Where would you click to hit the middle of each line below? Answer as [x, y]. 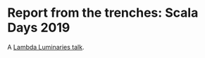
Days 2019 [39, 28]
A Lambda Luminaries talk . [46, 47]
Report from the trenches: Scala [103, 13]
